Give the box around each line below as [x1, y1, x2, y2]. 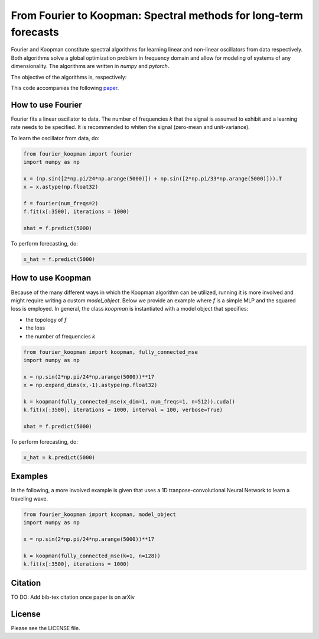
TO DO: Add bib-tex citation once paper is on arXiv [11, 593, 135, 601]
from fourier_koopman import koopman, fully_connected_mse [23, 348, 198, 355]
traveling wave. [11, 495, 48, 502]
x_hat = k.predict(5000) [23, 454, 96, 461]
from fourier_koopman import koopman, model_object [23, 511, 177, 518]
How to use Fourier [11, 99, 82, 109]
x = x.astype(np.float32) [23, 183, 99, 191]
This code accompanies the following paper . [11, 84, 119, 91]
